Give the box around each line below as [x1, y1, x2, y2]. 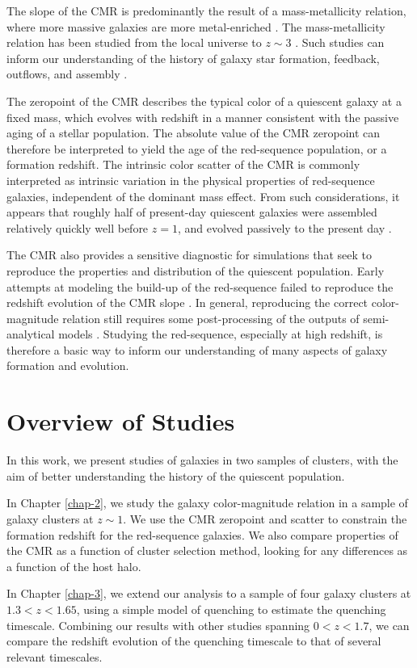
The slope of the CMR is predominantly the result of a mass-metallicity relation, [6, 2, 406, 19]
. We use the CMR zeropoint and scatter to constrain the [123, 510, 407, 527]
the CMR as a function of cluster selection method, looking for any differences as [6, 542, 408, 559]
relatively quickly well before [6, 219, 149, 236]
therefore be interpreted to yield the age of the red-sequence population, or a [6, 140, 387, 157]
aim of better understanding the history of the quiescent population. [6, 467, 345, 484]
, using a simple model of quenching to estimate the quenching [76, 600, 386, 617]
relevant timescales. [6, 648, 103, 665]
